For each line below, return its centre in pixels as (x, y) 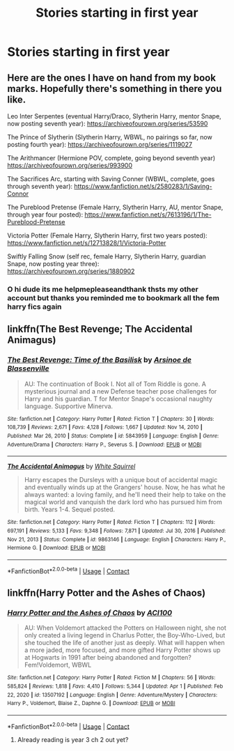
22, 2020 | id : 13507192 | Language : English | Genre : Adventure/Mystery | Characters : (112, 695)
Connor (18, 194)
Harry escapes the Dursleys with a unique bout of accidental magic (121, 480)
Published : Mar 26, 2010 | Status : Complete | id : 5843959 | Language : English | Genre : (113, 436)
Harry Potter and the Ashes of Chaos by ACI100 (90, 612)
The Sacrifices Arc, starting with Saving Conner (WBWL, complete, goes (111, 179)
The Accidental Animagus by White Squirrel (71, 466)
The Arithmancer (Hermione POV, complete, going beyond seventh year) (111, 158)
